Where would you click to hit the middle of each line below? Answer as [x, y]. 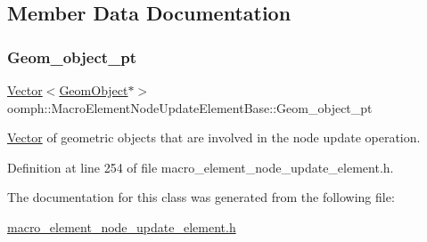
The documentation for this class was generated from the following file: [201, 197]
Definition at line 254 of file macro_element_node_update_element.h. [201, 167]
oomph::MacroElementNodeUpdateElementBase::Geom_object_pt [190, 107]
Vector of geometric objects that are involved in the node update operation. [214, 137]
